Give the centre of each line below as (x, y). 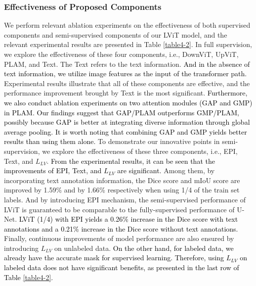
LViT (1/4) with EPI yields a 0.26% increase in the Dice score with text (128, 219)
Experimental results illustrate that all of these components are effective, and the (127, 83)
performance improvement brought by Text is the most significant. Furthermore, (126, 93)
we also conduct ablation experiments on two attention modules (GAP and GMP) (128, 102)
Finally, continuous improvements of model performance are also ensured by (119, 238)
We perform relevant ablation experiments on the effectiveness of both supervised (127, 25)
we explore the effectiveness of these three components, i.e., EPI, (140, 151)
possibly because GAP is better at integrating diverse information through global (127, 122)
